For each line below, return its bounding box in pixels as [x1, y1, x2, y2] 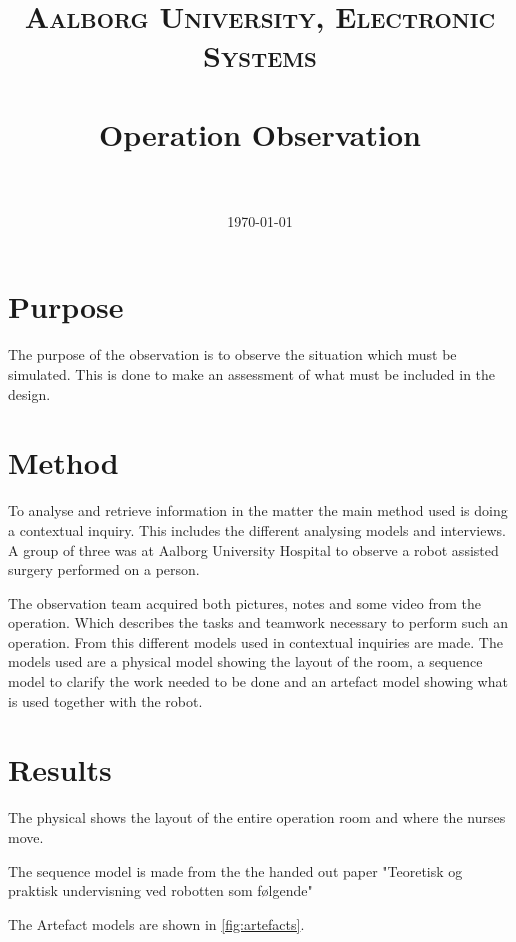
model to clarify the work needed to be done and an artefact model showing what [8, 671, 508, 692]
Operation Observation [99, 113, 421, 154]
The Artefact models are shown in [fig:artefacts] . [8, 913, 305, 934]
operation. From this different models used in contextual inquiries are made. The [8, 631, 503, 652]
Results [8, 749, 112, 790]
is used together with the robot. [8, 690, 203, 711]
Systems [203, 35, 317, 76]
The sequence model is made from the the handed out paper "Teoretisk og [8, 860, 463, 881]
